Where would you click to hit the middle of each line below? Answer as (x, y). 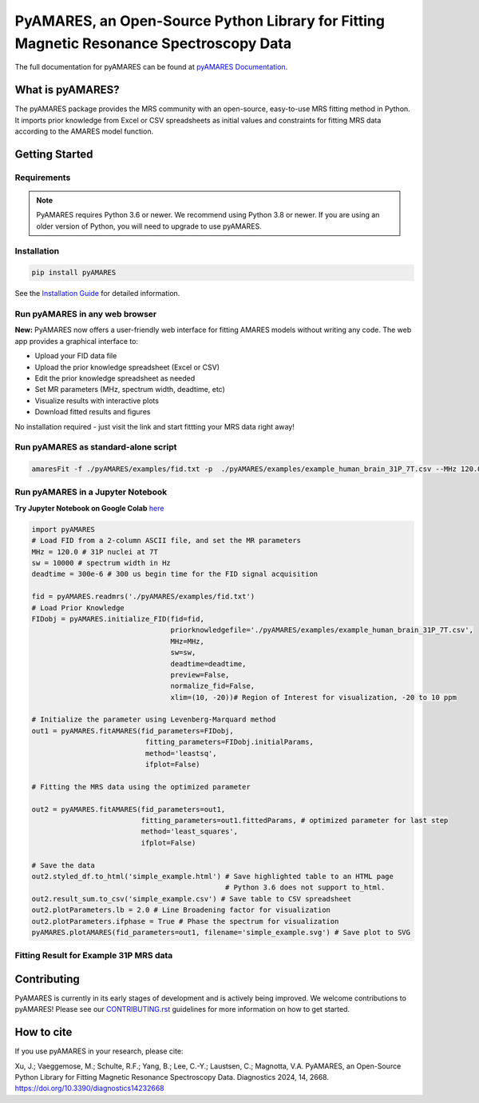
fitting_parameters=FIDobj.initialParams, (230, 742)
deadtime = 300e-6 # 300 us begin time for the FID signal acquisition (175, 574)
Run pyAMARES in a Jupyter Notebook (91, 492)
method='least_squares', (190, 831)
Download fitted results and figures (93, 412)
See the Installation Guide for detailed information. (97, 294)
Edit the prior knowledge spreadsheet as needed (115, 378)
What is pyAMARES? (67, 90)
